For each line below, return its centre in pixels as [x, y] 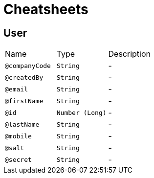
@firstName [24, 101]
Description [129, 54]
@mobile [18, 136]
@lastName [22, 124]
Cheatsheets [46, 9]
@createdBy [24, 77]
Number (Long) [81, 112]
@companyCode [28, 66]
